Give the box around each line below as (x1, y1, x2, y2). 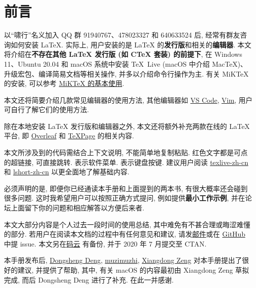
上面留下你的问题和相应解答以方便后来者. (10, 203, 144, 213)
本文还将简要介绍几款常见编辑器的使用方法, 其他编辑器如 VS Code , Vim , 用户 (4, 94, 253, 105)
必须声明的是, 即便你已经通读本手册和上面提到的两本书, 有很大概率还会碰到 (4, 183, 248, 193)
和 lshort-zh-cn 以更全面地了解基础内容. (4, 166, 129, 177)
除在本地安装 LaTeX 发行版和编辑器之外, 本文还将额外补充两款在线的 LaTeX (4, 121, 250, 131)
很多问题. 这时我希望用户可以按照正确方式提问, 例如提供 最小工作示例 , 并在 (4, 193, 245, 203)
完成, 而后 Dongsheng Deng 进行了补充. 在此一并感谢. (4, 274, 174, 285)
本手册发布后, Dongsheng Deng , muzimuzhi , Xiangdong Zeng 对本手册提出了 (4, 255, 242, 265)
